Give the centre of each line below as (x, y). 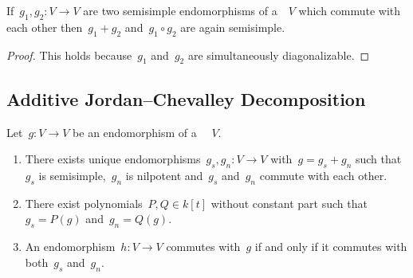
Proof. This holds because (69, 55)
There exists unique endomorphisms (113, 159)
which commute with (350, 10)
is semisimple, (72, 175)
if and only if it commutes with (331, 247)
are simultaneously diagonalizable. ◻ (279, 55)
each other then (45, 27)
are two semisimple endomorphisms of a (180, 10)
